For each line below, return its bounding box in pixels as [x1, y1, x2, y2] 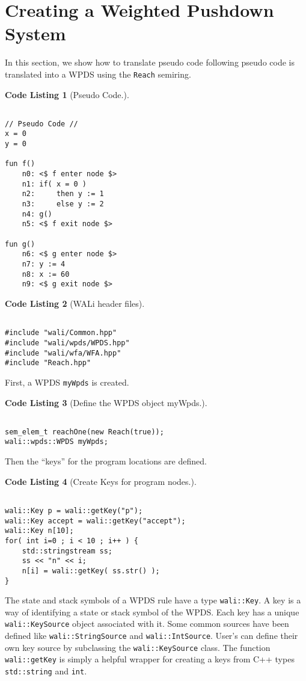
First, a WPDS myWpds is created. [5, 375, 129, 388]
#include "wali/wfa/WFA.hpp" [5, 348, 121, 357]
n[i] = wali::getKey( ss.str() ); [22, 566, 160, 575]
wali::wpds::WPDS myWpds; [5, 437, 108, 446]
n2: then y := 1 [22, 190, 104, 199]
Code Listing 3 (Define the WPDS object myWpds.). [5, 396, 207, 408]
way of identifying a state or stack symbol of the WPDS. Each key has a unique [5, 605, 299, 618]
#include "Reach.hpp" [5, 359, 91, 368]
